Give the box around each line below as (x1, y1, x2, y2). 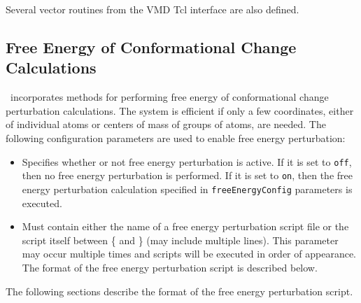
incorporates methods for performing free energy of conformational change (10, 90, 329, 104)
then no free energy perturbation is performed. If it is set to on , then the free (22, 168, 353, 183)
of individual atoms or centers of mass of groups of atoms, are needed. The (6, 117, 326, 132)
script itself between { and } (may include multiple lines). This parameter (22, 232, 339, 247)
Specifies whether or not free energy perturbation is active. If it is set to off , (22, 154, 352, 169)
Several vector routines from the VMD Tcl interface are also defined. (6, 2, 299, 16)
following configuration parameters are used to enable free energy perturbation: (6, 130, 346, 145)
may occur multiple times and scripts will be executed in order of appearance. (22, 246, 356, 261)
